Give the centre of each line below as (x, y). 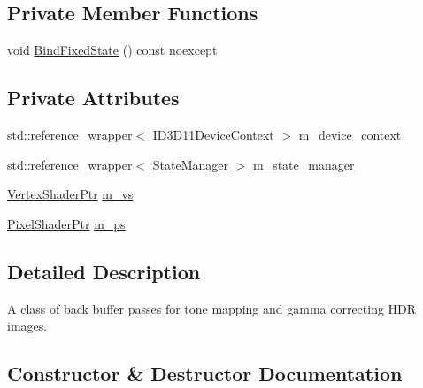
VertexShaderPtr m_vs (70, 194)
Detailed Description (104, 271)
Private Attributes (93, 98)
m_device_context (350, 134)
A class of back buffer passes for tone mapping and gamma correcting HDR (212, 308)
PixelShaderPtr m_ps (66, 223)
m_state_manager (304, 164)
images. (27, 326)
